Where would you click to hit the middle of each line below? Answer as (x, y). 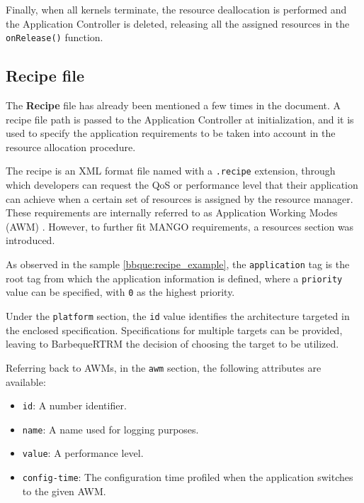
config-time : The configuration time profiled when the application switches (188, 477)
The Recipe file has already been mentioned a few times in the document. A (174, 105)
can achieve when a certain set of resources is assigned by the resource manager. (180, 198)
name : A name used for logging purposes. (110, 429)
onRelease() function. (55, 37)
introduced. (30, 240)
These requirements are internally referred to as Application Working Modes (172, 212)
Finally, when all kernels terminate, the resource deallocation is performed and (176, 9)
